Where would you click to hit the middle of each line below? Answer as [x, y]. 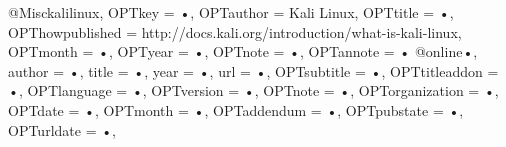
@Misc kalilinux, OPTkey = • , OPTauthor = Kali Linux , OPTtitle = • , [231, 12]
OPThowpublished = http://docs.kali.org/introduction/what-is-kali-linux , [235, 31]
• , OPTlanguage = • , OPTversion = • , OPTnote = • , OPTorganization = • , [253, 90]
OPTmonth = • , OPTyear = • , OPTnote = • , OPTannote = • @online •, [243, 51]
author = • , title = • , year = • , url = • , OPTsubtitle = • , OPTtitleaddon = [253, 70]
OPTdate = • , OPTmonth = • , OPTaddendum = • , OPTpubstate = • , [236, 109]
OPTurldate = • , [62, 129]
